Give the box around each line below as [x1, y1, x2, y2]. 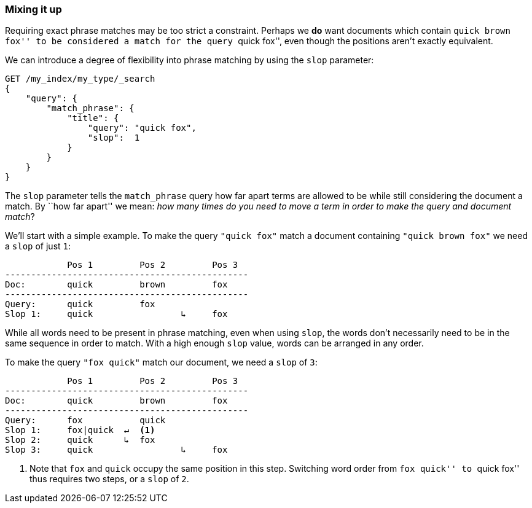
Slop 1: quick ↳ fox [5, 309, 228, 319]
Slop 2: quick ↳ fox [5, 435, 155, 445]
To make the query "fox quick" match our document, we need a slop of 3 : [5, 357, 318, 368]
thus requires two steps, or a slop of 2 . [29, 474, 189, 485]
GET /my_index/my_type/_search [5, 74, 155, 84]
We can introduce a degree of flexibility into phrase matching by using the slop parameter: [5, 55, 374, 66]
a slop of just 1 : [5, 241, 71, 252]
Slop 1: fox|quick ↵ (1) [5, 425, 155, 436]
